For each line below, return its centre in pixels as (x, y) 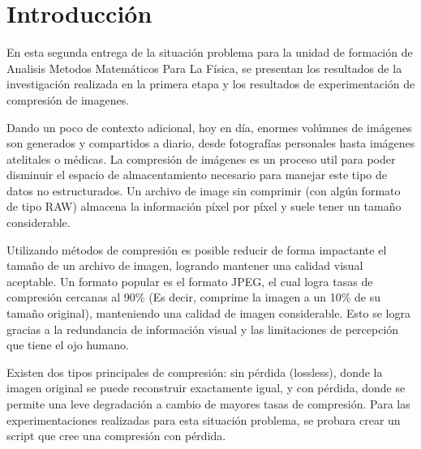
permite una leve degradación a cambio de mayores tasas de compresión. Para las (208, 404)
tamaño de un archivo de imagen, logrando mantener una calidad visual (185, 265)
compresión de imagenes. (68, 99)
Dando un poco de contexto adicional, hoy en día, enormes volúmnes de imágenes (209, 127)
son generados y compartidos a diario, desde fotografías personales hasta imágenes (211, 143)
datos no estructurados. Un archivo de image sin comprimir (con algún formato (204, 190)
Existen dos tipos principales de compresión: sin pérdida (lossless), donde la (195, 372)
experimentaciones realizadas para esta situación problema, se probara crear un (204, 419)
